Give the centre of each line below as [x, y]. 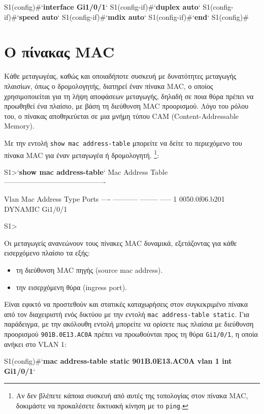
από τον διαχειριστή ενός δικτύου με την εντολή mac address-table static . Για [127, 314]
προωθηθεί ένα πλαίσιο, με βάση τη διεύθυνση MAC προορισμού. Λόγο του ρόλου [126, 106]
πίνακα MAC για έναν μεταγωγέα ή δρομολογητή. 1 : [82, 154]
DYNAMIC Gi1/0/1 [36, 209]
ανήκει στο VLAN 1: [35, 344]
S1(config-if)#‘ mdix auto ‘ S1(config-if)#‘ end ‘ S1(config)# [155, 17]
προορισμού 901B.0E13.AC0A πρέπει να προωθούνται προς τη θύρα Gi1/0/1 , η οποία [131, 333]
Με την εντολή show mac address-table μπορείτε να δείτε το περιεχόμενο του [123, 142]
